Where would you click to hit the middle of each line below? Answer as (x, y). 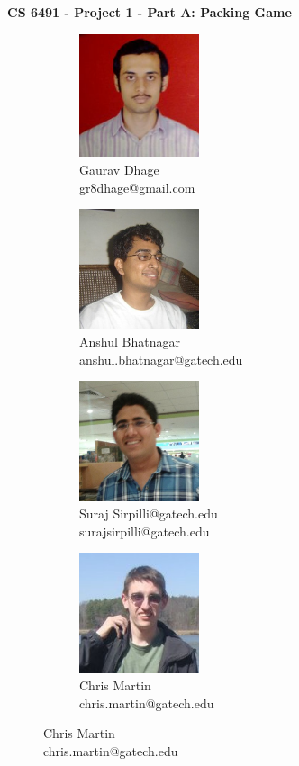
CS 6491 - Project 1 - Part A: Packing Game (149, 12)
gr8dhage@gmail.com (137, 187)
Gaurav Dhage (119, 169)
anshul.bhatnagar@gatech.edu (161, 359)
